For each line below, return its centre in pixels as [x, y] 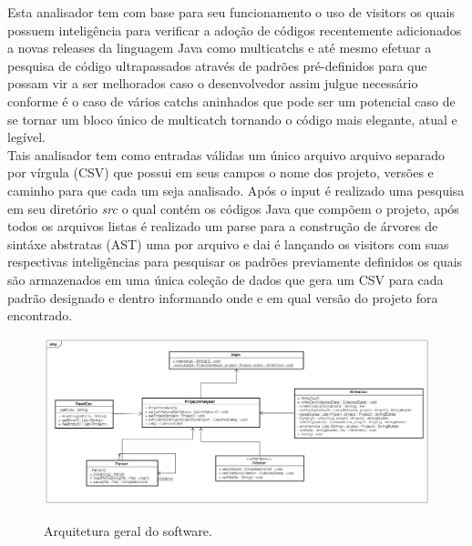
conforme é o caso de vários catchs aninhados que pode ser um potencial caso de [231, 101]
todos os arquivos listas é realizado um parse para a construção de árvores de [223, 226]
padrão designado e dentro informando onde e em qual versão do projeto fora [223, 297]
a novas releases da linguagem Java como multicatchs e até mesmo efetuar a [220, 48]
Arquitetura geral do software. [128, 530]
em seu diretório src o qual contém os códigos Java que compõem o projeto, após [233, 208]
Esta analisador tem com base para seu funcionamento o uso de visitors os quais [231, 12]
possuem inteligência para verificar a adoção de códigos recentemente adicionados [235, 30]
